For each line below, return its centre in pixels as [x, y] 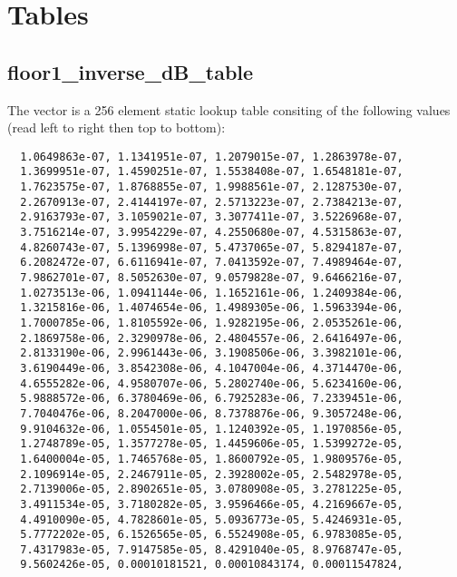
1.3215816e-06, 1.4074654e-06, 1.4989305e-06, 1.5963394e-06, [212, 308]
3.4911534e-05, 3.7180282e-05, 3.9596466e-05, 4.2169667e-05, [212, 504]
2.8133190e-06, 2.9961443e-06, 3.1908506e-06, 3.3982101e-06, [212, 353]
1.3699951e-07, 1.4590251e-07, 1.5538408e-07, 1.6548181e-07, [212, 172]
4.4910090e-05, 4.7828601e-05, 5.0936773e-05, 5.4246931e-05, [212, 519]
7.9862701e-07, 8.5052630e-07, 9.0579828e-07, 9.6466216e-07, [212, 278]
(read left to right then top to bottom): [117, 127]
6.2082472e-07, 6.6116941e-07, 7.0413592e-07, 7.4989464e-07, [212, 263]
